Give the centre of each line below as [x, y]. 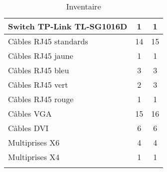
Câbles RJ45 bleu [39, 70]
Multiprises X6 [34, 142]
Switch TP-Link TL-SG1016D [68, 26]
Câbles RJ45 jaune [41, 56]
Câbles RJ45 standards [48, 41]
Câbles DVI [28, 128]
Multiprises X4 [34, 157]
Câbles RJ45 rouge [41, 99]
